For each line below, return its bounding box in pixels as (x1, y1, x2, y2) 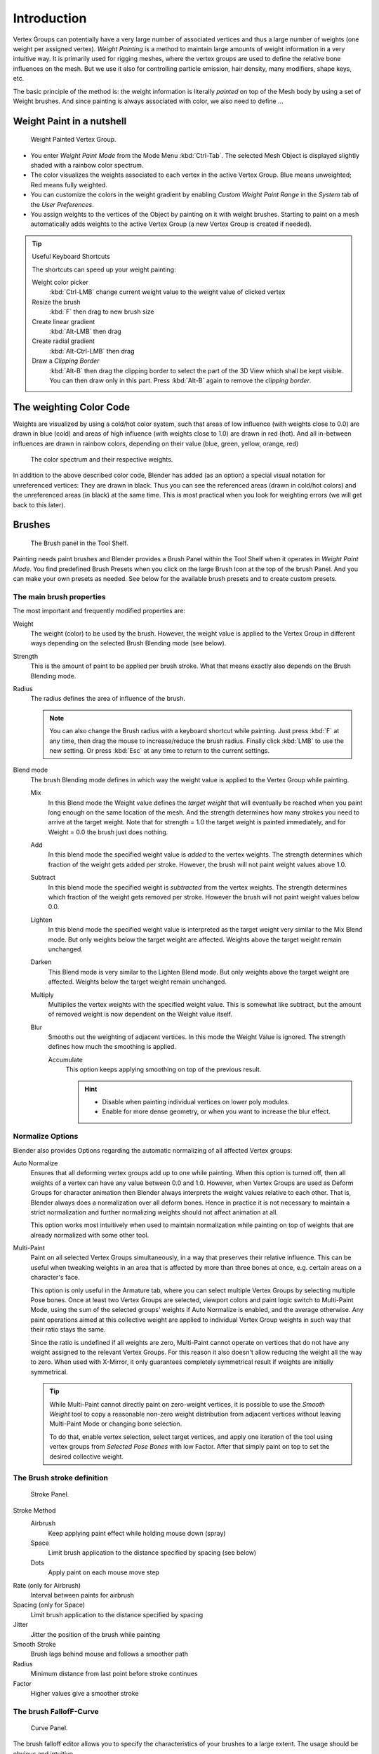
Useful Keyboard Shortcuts (32, 253, 110, 261)
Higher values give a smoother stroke (30, 1689, 139, 1697)
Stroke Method (13, 1506, 56, 1515)
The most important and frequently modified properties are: (13, 607, 186, 615)
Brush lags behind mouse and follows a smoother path (30, 1649, 189, 1659)
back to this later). (13, 500, 66, 509)
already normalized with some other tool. (30, 1231, 149, 1239)
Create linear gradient (32, 317, 95, 326)
